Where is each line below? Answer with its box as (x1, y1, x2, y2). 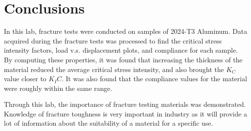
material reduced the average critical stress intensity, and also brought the (4, 64, 224, 74)
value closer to (4, 73, 47, 84)
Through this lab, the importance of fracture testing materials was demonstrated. (4, 99, 246, 109)
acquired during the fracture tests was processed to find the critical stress (4, 35, 222, 45)
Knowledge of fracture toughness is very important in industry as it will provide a (4, 108, 247, 118)
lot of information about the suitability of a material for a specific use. (4, 118, 213, 128)
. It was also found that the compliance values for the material (62, 73, 247, 84)
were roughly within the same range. (4, 83, 112, 93)
